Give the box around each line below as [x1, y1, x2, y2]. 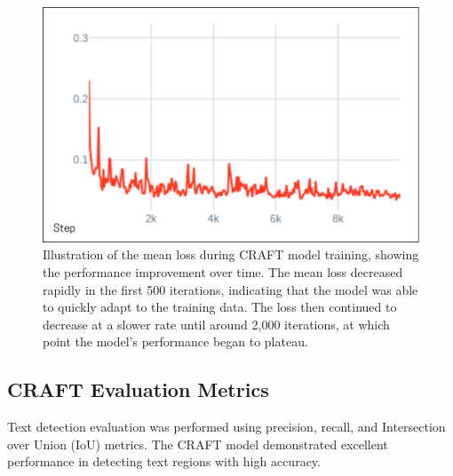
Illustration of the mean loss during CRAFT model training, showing [43, 245, 419, 264]
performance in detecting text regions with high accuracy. [7, 452, 321, 471]
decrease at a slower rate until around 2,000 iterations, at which [43, 314, 390, 333]
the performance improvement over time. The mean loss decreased [43, 263, 403, 282]
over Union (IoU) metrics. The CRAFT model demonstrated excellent [7, 434, 388, 453]
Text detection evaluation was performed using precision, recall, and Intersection [7, 417, 446, 436]
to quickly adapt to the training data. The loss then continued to [43, 297, 397, 316]
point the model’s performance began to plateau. [43, 332, 308, 351]
